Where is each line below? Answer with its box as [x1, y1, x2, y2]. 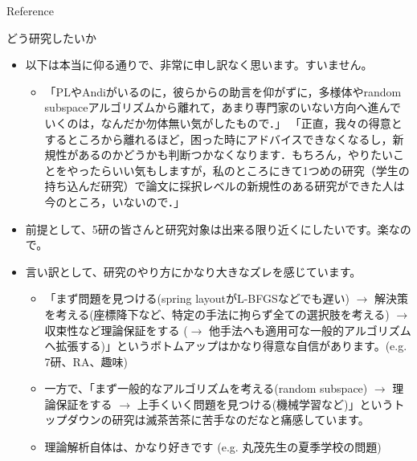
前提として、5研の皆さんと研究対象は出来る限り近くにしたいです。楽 [25, 220, 389, 237]
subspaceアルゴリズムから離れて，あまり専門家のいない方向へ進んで [44, 99, 401, 116]
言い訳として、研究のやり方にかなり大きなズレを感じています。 [25, 263, 362, 279]
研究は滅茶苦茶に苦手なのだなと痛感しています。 [112, 411, 370, 428]
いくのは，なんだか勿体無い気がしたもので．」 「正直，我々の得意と [44, 114, 403, 131]
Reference [6, 2, 54, 18]
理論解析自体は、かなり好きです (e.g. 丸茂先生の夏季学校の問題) [44, 439, 382, 455]
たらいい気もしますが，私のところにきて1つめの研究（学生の [89, 161, 410, 178]
